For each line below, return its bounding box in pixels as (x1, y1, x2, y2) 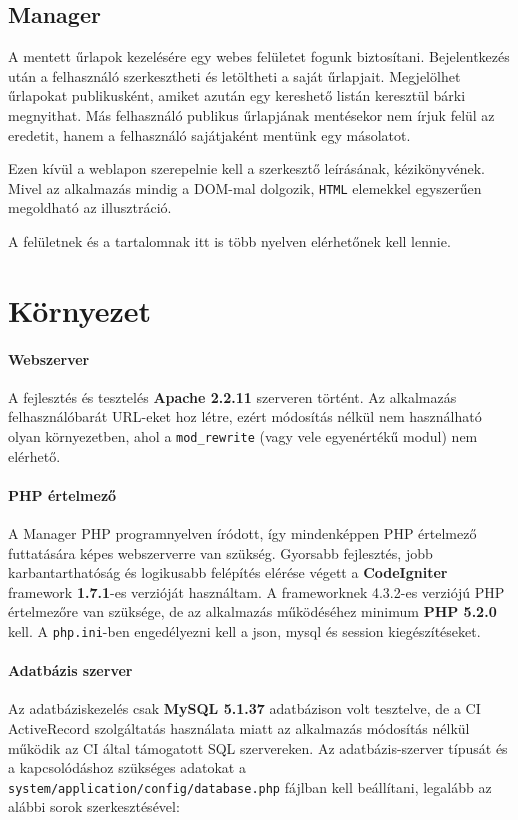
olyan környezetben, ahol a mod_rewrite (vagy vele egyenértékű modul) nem (8, 425, 478, 446)
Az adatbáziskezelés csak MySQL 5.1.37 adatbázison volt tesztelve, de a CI (8, 698, 481, 719)
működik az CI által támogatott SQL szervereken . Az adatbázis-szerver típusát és (8, 737, 508, 758)
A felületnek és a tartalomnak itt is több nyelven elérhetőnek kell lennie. (8, 231, 451, 252)
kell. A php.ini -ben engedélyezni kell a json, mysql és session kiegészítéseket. (8, 620, 481, 641)
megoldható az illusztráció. (8, 197, 172, 218)
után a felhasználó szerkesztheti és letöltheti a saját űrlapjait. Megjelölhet (8, 65, 461, 86)
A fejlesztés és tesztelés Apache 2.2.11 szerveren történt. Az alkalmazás (8, 386, 457, 407)
